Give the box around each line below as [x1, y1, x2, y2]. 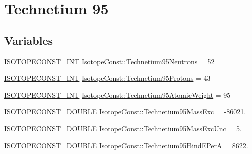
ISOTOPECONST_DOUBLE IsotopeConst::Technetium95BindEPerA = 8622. [4, 140, 248, 150]
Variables [4, 32, 53, 48]
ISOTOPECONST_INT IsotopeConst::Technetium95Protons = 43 [4, 73, 211, 83]
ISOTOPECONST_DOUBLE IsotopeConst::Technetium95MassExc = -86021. [4, 106, 246, 117]
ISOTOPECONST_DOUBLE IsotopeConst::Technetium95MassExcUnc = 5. [4, 123, 242, 133]
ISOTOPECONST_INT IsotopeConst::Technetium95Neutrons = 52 [4, 56, 215, 66]
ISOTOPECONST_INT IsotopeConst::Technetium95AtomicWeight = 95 [4, 89, 231, 100]
